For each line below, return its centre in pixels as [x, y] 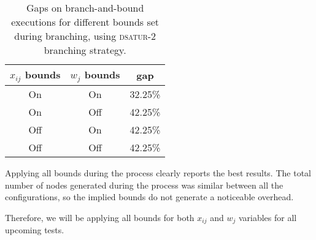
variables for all [268, 217]
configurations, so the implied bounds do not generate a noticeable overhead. [149, 197]
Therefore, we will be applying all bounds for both [100, 217]
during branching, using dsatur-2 [85, 36]
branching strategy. [85, 50]
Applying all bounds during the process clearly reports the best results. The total [158, 172]
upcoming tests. [35, 230]
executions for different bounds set [85, 22]
